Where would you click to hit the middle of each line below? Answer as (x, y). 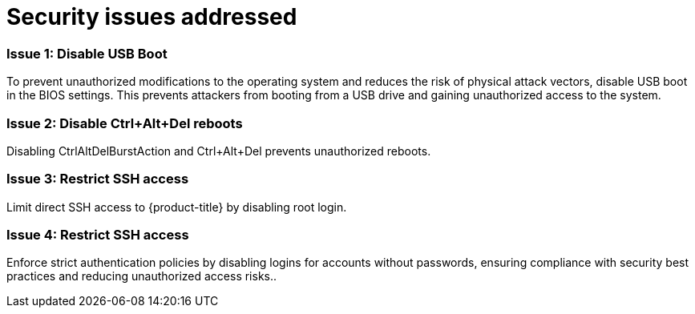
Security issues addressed (152, 17)
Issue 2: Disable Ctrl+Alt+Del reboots (125, 123)
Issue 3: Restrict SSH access (98, 179)
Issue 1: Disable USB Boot (87, 53)
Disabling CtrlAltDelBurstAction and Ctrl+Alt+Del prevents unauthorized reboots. (219, 151)
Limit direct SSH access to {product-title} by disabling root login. (177, 207)
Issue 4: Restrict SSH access (98, 235)
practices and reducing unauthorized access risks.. (142, 276)
